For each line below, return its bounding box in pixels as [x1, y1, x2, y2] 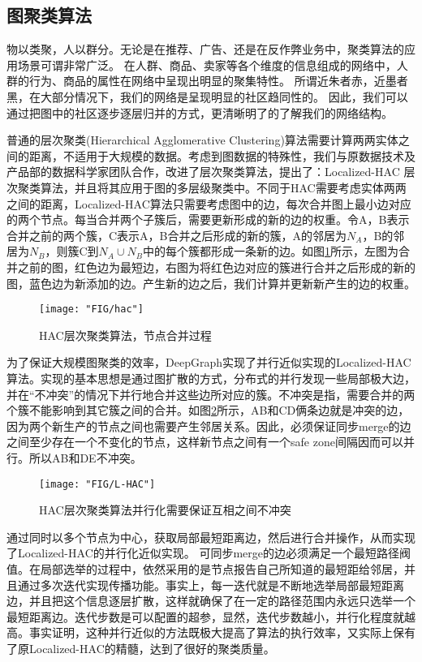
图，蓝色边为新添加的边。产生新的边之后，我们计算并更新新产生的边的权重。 [6, 274, 416, 291]
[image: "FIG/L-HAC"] [39, 478, 156, 490]
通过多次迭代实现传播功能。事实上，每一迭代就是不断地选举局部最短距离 [17, 576, 404, 593]
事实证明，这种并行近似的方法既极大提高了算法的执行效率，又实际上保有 [28, 624, 416, 641]
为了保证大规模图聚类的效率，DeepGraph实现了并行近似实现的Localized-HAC [6, 354, 411, 371]
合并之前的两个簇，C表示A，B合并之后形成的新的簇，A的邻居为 [6, 226, 347, 243]
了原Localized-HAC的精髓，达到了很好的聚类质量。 [6, 639, 275, 656]
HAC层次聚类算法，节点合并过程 [39, 326, 212, 343]
